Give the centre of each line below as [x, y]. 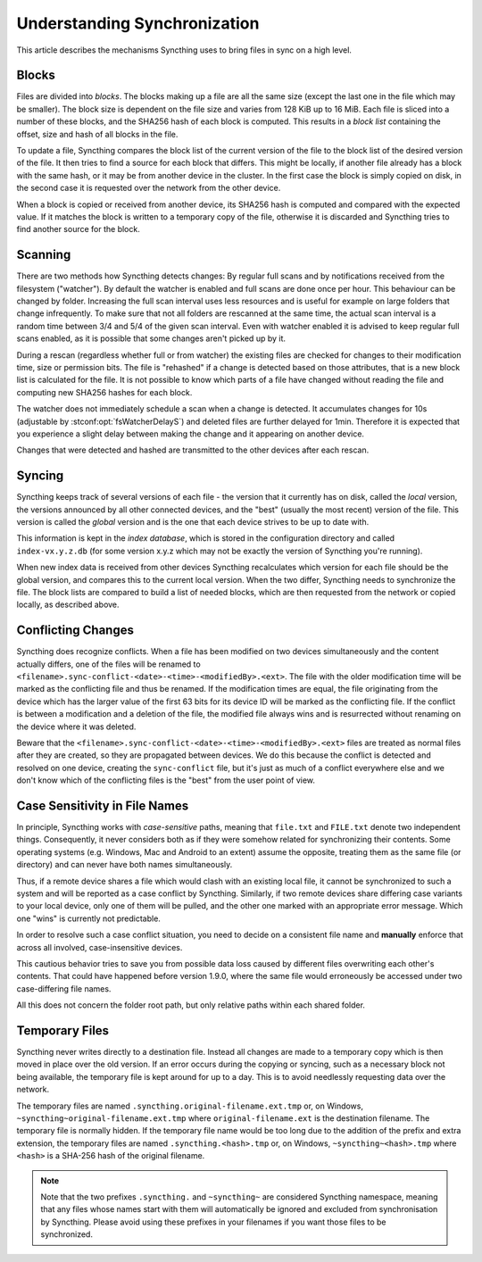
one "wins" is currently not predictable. [88, 918]
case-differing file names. [64, 988]
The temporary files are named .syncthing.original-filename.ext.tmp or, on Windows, [190, 1106]
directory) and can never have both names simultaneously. [125, 865]
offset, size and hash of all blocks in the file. [97, 134]
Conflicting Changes [75, 631]
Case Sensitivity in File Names [103, 806]
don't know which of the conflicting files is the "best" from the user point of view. [166, 780]
